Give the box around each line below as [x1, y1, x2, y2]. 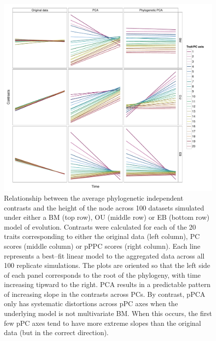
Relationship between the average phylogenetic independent [4, 192, 184, 203]
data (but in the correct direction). [4, 327, 109, 338]
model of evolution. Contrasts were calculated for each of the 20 [4, 221, 196, 232]
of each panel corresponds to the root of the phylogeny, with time [4, 269, 201, 280]
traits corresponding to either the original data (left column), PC [4, 231, 200, 241]
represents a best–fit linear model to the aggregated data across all [4, 250, 205, 261]
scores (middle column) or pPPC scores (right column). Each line [4, 240, 201, 251]
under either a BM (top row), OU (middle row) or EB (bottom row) [4, 212, 210, 222]
